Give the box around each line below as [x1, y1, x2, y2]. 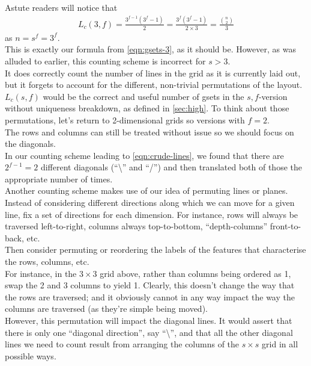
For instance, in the [5, 267, 77, 279]
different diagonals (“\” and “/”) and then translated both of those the [40, 161, 302, 173]
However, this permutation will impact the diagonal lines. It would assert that [5, 314, 292, 327]
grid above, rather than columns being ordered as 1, [100, 267, 291, 279]
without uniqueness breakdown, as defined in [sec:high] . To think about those [5, 102, 289, 114]
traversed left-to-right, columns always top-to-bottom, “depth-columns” [5, 220, 268, 232]
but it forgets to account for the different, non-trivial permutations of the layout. [5, 78, 303, 91]
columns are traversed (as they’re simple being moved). [5, 302, 208, 315]
